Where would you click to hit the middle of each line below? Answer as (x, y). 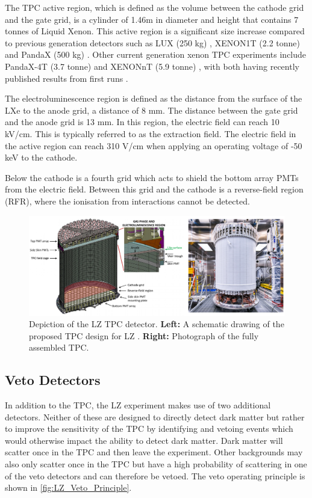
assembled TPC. (59, 347)
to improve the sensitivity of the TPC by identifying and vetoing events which (149, 429)
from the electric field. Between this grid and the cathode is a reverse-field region (154, 189)
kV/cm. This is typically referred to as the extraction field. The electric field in (151, 133)
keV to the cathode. (41, 157)
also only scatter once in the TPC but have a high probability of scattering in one (156, 464)
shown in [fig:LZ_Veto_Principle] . (68, 487)
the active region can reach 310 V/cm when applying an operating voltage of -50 (154, 145)
